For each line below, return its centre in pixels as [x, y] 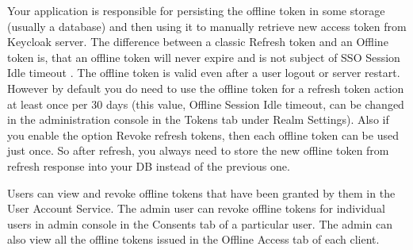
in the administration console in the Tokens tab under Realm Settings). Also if [198, 119]
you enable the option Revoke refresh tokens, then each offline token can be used [203, 135]
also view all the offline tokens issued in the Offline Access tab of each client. [193, 239]
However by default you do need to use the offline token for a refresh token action [206, 88]
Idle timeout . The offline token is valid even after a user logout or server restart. [204, 73]
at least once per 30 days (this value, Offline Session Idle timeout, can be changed [206, 104]
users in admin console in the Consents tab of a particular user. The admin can [200, 223]
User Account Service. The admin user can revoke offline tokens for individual [196, 208]
